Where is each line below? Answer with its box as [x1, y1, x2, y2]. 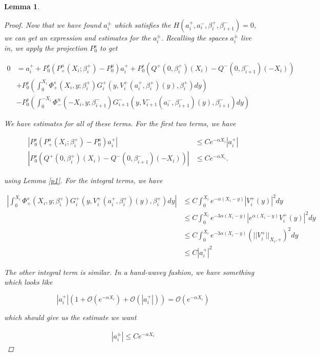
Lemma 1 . [4, 1, 40, 11]
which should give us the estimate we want [4, 312, 137, 323]
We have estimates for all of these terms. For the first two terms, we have [4, 117, 236, 128]
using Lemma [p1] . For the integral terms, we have [4, 175, 163, 186]
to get [99, 43, 118, 53]
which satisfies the [114, 19, 171, 30]
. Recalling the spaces [161, 32, 228, 43]
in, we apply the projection [4, 43, 88, 53]
